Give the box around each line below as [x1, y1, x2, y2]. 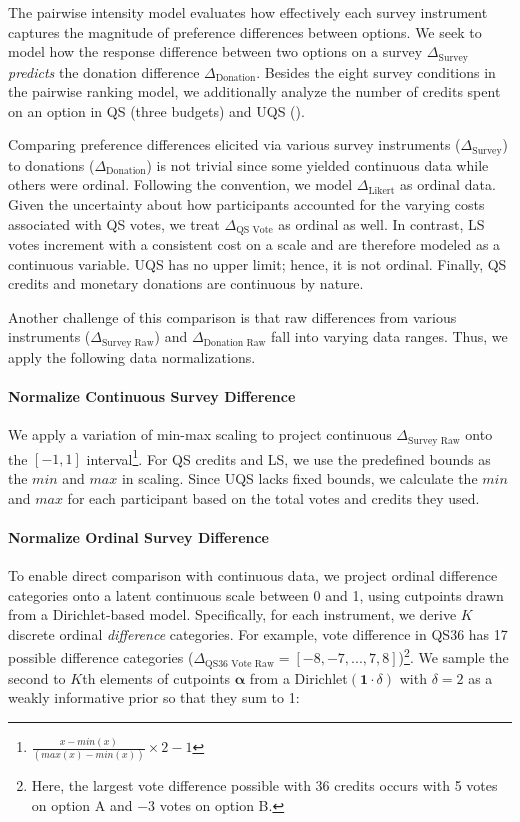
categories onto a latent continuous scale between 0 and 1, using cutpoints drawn [8, 584, 504, 605]
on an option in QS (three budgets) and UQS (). [8, 100, 305, 121]
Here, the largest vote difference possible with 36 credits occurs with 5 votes [31, 775, 498, 796]
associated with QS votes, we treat [8, 213, 220, 234]
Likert [368, 185, 395, 196]
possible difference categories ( [8, 647, 194, 668]
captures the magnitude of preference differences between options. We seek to [8, 21, 482, 42]
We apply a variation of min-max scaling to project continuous [8, 424, 392, 445]
